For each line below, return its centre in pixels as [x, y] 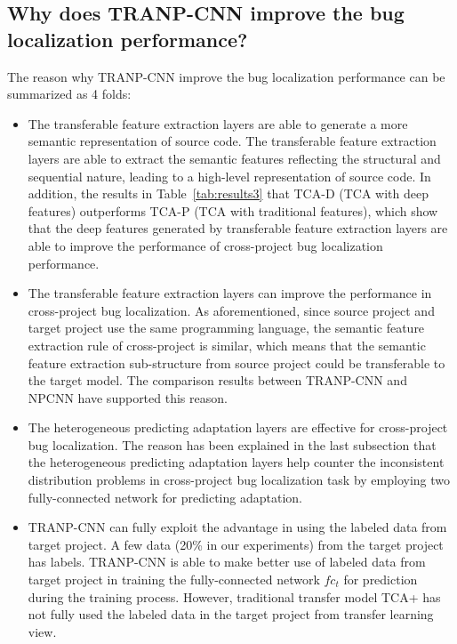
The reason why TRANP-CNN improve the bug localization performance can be [226, 76]
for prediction [381, 580]
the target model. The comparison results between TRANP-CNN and [217, 380]
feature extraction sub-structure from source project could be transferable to [237, 362]
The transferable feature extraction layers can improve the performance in [230, 293]
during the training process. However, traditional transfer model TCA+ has [234, 596]
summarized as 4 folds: [69, 94]
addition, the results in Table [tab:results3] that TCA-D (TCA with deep [228, 193]
